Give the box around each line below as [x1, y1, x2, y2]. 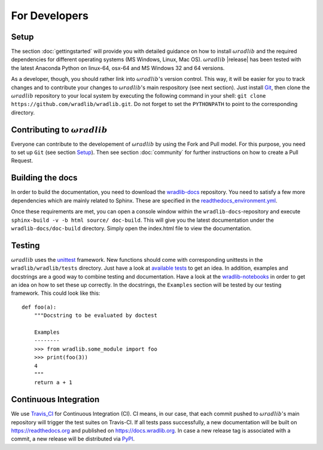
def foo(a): [22, 303, 57, 310]
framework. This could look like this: [11, 289, 100, 297]
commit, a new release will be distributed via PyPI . [11, 435, 135, 443]
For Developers [11, 9, 89, 22]
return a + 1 [33, 379, 72, 386]
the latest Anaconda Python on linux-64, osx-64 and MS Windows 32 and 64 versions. [11, 64, 225, 71]
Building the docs [11, 173, 78, 183]
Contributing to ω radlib [11, 125, 108, 135]
